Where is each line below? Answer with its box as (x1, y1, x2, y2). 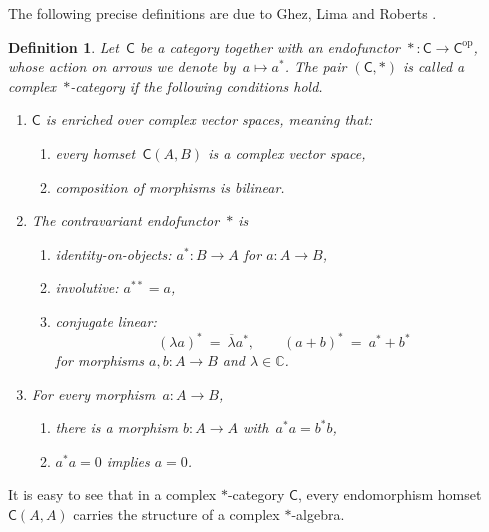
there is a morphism (55, 417, 178, 438)
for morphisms (55, 350, 144, 371)
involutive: (55, 277, 119, 298)
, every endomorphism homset (297, 484, 482, 505)
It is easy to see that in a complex (8, 484, 217, 505)
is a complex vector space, (208, 142, 366, 163)
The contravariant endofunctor (31, 210, 220, 231)
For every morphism (31, 383, 156, 404)
